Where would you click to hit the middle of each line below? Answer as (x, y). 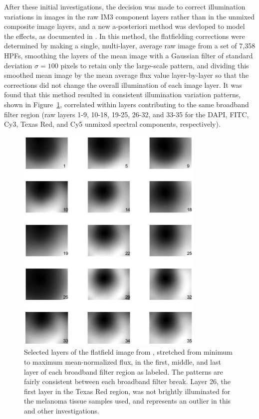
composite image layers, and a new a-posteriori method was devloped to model (125, 26)
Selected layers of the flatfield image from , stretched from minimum (128, 352)
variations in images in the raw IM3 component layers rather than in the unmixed (129, 16)
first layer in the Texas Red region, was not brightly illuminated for (127, 391)
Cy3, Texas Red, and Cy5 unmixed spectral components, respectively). (112, 124)
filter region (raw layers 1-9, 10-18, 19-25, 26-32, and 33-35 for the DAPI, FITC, (127, 114)
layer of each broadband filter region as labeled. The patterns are (124, 371)
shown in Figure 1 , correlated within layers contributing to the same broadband (127, 104)
